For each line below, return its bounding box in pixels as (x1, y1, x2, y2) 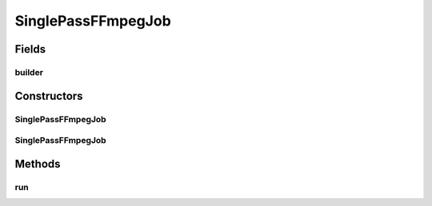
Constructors (14, 89, 83, 103)
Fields (14, 42, 46, 56)
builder (14, 66, 44, 77)
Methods (14, 156, 61, 171)
